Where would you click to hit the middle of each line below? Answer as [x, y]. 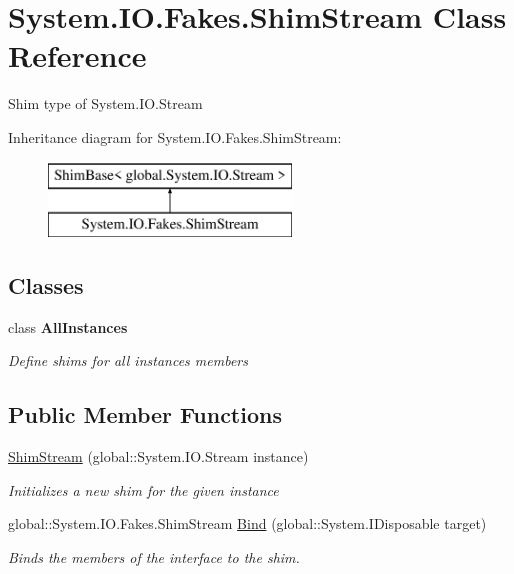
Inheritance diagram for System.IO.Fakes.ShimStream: [175, 136]
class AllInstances [68, 326]
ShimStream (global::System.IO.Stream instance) [158, 456]
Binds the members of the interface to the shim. [154, 557]
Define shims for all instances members [128, 360]
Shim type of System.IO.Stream [105, 103]
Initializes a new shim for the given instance [143, 489]
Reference [77, 55]
